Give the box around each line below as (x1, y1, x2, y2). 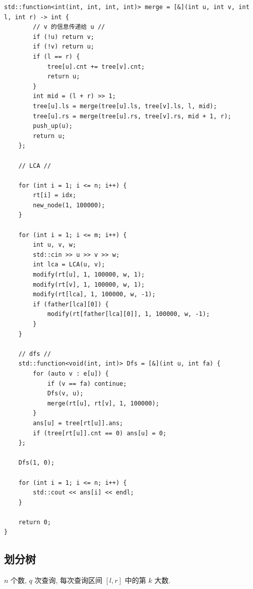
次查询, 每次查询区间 (34, 575, 103, 585)
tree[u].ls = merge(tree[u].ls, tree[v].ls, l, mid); (33, 102, 217, 110)
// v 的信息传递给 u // (33, 23, 105, 31)
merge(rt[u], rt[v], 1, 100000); (47, 399, 159, 407)
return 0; (18, 518, 51, 526)
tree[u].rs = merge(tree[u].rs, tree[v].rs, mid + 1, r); (33, 112, 232, 120)
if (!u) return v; (33, 33, 94, 40)
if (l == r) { (33, 53, 80, 60)
